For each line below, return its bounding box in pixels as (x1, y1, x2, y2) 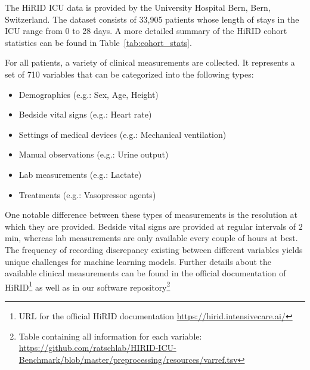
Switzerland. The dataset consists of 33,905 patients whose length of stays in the (5, 13, 299, 25)
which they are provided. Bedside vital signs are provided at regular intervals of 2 (5, 220, 303, 232)
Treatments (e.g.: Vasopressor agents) (18, 188, 156, 201)
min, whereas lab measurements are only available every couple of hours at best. (5, 232, 298, 244)
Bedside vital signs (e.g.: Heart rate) (18, 108, 152, 121)
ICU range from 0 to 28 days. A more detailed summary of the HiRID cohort (5, 24, 287, 37)
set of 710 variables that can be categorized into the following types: (5, 67, 254, 80)
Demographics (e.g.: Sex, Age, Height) (18, 88, 159, 100)
